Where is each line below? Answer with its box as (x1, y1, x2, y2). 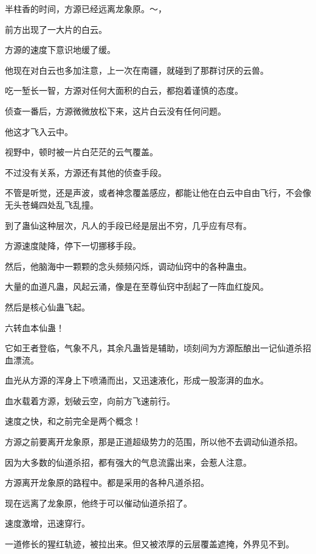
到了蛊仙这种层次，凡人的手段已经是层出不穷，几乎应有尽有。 (5, 219, 252, 231)
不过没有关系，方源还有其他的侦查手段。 (5, 166, 167, 178)
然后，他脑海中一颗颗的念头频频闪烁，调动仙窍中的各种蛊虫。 (5, 259, 252, 272)
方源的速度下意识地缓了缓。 (5, 43, 115, 56)
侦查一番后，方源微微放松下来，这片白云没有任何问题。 (5, 104, 226, 117)
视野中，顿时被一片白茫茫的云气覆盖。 (5, 146, 158, 158)
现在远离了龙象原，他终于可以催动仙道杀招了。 (5, 496, 192, 509)
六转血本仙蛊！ (5, 321, 64, 334)
